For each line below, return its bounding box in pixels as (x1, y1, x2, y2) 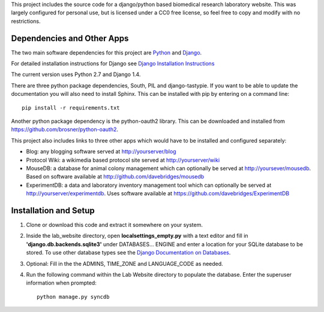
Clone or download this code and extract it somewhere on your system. (26, 222, 203, 229)
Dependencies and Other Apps (11, 33, 129, 43)
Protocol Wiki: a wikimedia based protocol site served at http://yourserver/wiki (26, 156, 220, 163)
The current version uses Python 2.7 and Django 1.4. (11, 71, 141, 78)
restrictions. (11, 17, 41, 25)
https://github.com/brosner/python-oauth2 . (11, 126, 119, 133)
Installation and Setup (11, 205, 95, 216)
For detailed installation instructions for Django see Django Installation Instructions (11, 60, 215, 67)
